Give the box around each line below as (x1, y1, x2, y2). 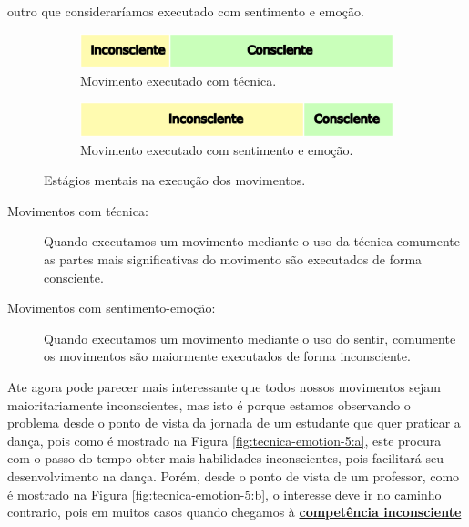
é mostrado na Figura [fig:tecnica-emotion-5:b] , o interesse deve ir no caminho (7, 484, 442, 503)
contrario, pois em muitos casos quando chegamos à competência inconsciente (7, 502, 462, 522)
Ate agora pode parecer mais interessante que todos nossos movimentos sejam (7, 377, 441, 396)
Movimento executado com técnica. (80, 70, 277, 89)
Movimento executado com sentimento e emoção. (80, 139, 353, 159)
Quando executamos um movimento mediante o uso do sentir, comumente (44, 328, 456, 347)
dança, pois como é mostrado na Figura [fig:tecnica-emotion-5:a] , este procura (7, 430, 442, 449)
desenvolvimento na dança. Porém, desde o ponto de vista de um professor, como (7, 466, 460, 485)
